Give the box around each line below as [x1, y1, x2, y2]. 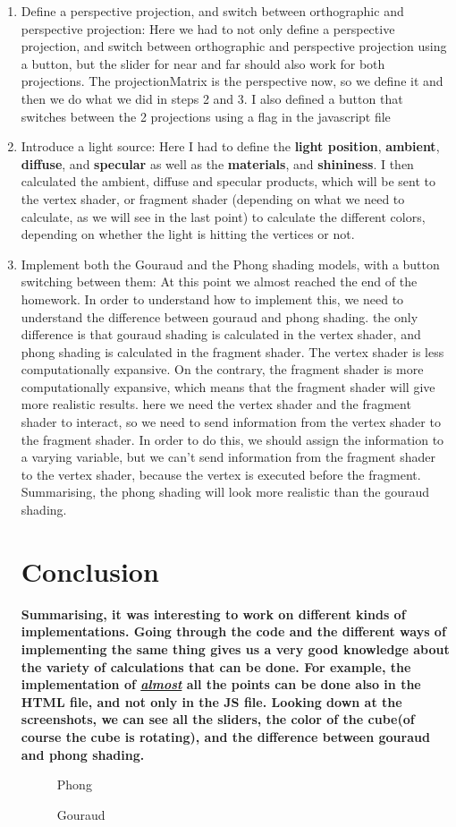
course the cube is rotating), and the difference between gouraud [21, 727, 430, 746]
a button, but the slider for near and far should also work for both [21, 54, 385, 72]
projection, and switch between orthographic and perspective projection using [21, 37, 447, 55]
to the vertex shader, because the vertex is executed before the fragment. [21, 465, 421, 483]
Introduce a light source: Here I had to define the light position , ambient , [21, 137, 440, 156]
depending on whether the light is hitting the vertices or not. [21, 225, 355, 243]
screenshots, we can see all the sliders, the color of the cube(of [21, 710, 415, 729]
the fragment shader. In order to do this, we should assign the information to [21, 430, 444, 448]
